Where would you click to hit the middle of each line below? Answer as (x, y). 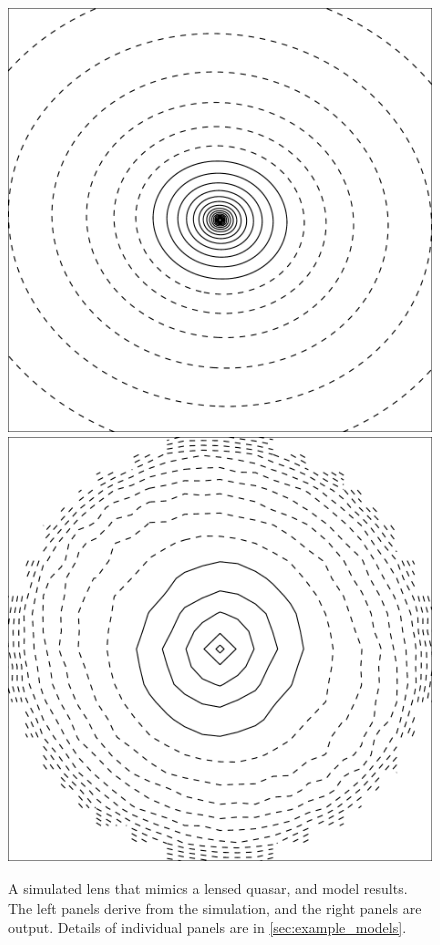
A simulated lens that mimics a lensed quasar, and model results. (208, 888)
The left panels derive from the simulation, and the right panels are (215, 907)
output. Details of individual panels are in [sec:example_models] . (207, 927)
